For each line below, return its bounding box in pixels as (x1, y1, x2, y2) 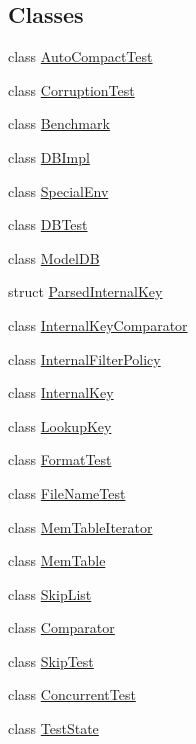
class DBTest (8, 214, 88, 235)
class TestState (8, 718, 99, 739)
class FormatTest (8, 449, 112, 470)
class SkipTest (8, 650, 94, 671)
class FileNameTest (8, 482, 126, 503)
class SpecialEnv (8, 180, 109, 201)
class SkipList (8, 583, 92, 604)
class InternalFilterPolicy (8, 348, 161, 369)
